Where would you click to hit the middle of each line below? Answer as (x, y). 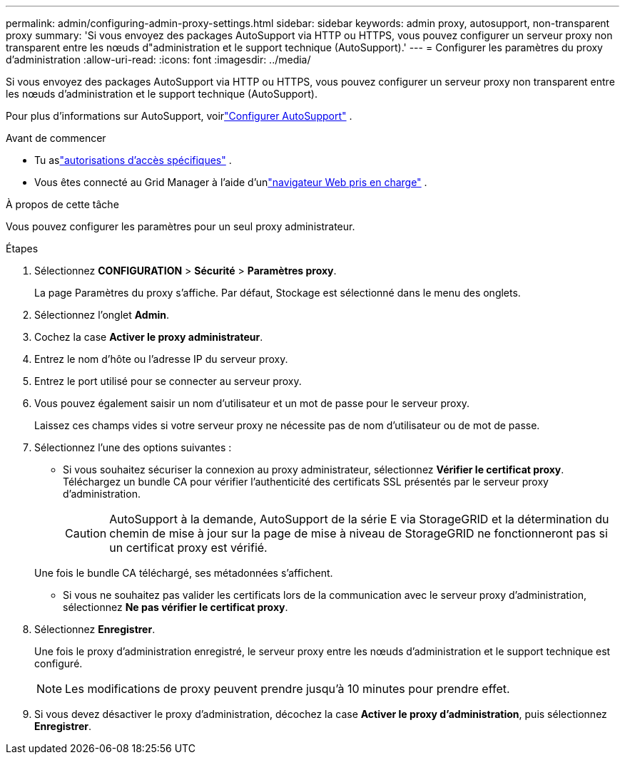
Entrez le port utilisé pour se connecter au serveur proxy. (168, 381)
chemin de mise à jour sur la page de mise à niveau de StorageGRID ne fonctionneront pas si (359, 533)
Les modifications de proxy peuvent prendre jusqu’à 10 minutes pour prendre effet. (288, 689)
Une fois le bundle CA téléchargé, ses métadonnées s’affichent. (184, 573)
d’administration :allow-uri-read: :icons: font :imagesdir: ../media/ (158, 60)
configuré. (59, 663)
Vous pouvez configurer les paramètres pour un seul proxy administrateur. (181, 226)
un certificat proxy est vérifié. (188, 548)
